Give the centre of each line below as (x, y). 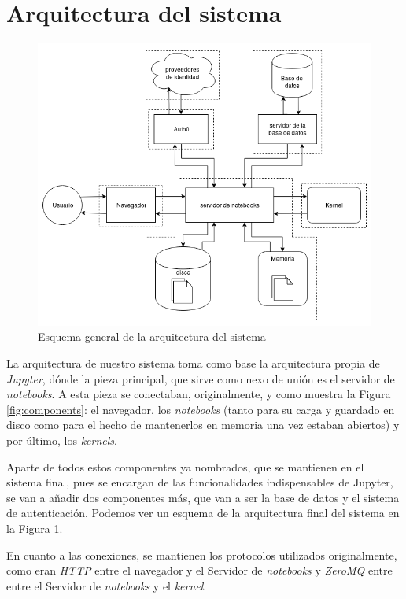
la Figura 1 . (35, 528)
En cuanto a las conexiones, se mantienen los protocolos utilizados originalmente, (202, 555)
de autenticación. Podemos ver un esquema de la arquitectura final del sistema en (203, 513)
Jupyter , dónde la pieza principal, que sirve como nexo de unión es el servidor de (201, 378)
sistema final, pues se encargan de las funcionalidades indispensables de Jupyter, (200, 482)
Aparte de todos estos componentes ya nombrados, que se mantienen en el (185, 466)
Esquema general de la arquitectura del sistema (152, 336)
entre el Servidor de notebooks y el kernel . (107, 585)
